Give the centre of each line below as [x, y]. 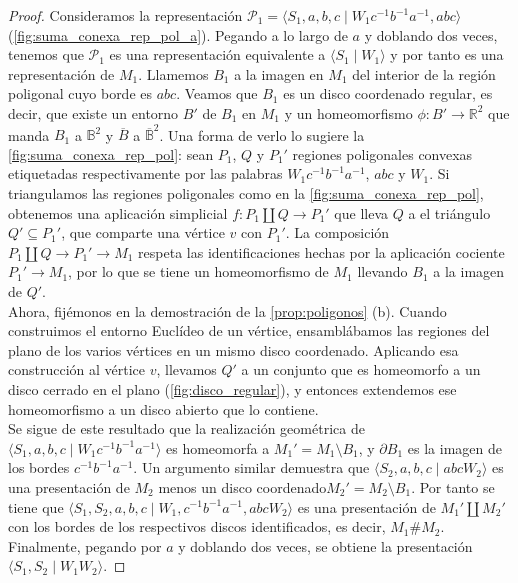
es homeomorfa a [218, 447]
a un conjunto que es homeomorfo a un [361, 369]
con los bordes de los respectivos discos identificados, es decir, [197, 526]
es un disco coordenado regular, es [388, 93]
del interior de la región [424, 73]
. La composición [337, 232]
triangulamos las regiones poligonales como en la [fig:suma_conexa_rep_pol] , [246, 193]
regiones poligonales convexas [382, 153]
